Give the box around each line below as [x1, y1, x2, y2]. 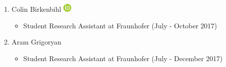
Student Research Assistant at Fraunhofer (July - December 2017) [23, 53, 223, 63]
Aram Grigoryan [11, 37, 61, 47]
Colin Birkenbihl [11, 4, 61, 14]
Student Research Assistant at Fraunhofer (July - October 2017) [23, 20, 217, 30]
